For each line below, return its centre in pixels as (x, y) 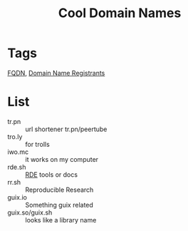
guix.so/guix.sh (30, 212)
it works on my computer (62, 159)
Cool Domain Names (120, 13)
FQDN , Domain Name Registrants (56, 73)
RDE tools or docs (52, 174)
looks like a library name (61, 220)
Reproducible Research (59, 190)
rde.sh (17, 167)
